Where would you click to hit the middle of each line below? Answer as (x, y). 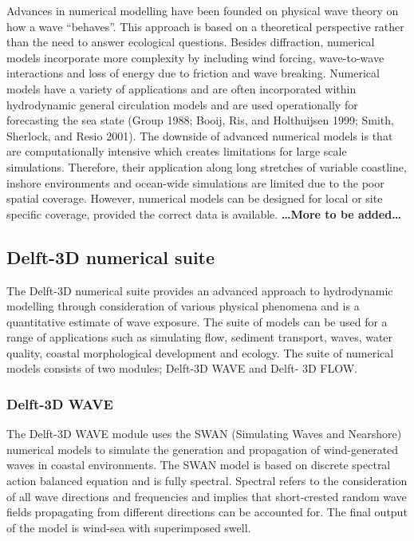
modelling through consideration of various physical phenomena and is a (183, 306)
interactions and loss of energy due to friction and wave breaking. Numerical (193, 73)
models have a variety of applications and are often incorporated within (181, 88)
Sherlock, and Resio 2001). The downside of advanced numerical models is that (200, 135)
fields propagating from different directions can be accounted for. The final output (207, 512)
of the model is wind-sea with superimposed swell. (129, 527)
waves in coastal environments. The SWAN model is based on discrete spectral (199, 465)
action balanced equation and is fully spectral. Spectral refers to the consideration (207, 481)
